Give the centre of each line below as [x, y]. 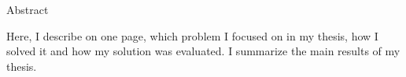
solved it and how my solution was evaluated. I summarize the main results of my [203, 51]
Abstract [28, 9]
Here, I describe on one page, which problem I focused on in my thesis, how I [192, 35]
